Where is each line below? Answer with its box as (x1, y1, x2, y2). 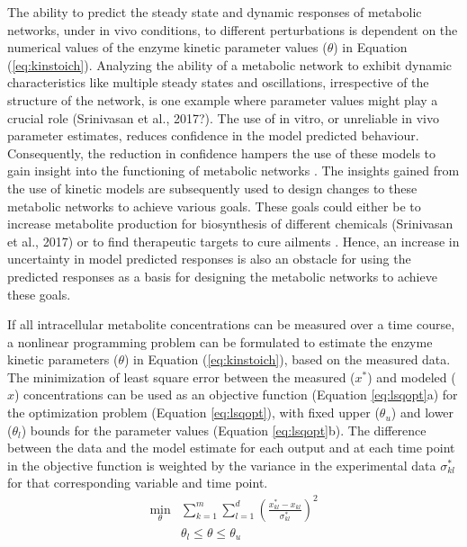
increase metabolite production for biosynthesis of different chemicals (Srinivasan (7, 214, 454, 233)
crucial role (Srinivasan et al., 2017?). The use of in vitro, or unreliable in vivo (7, 108, 439, 127)
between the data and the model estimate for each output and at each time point (7, 438, 455, 457)
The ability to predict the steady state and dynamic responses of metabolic (7, 3, 422, 21)
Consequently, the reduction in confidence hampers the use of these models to (7, 143, 436, 162)
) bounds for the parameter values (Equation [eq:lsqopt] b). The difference (21, 420, 427, 439)
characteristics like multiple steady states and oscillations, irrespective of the (7, 73, 429, 92)
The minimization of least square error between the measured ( (7, 367, 355, 386)
